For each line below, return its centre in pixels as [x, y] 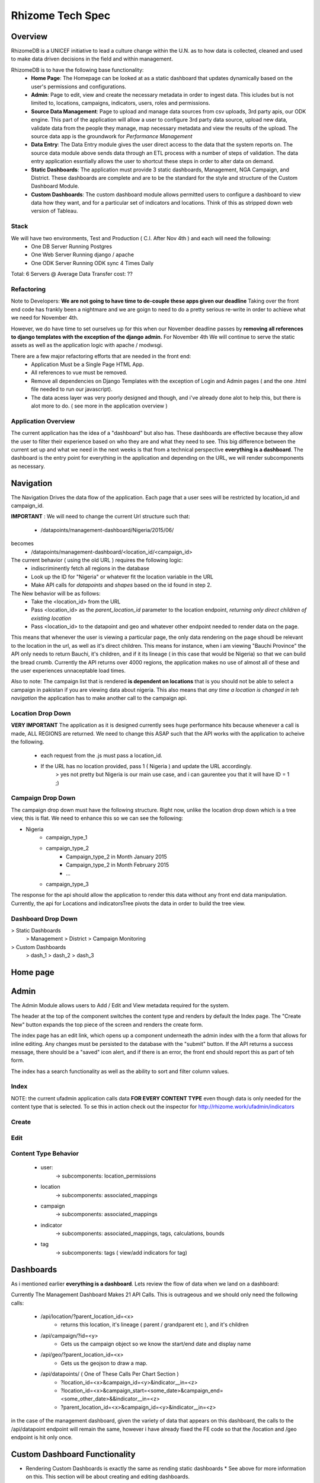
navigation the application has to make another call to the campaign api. [99, 698]
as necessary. [28, 466]
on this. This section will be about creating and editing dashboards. [108, 1476]
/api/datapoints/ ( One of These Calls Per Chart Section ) [110, 1374]
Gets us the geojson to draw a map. [104, 1363]
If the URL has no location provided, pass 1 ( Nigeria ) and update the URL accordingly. [146, 766]
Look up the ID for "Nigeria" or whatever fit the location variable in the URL [122, 577]
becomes [22, 543]
